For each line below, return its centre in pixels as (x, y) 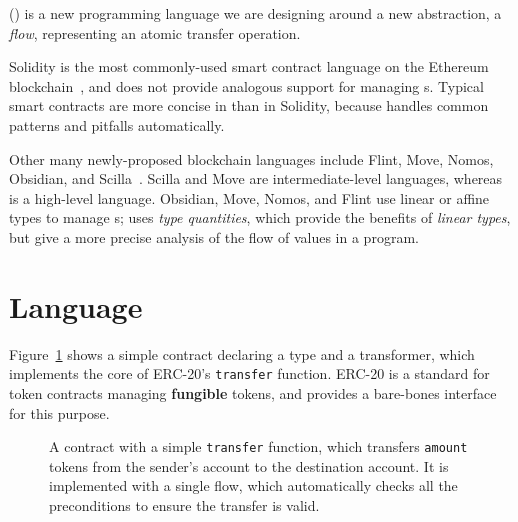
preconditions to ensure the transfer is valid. (184, 504)
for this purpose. (59, 412)
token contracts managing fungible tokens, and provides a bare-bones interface (253, 392)
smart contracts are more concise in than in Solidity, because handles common (249, 105)
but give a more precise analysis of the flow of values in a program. (214, 236)
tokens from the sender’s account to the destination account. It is (249, 465)
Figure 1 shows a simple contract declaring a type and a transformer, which (242, 353)
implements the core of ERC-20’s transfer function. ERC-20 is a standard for (249, 373)
